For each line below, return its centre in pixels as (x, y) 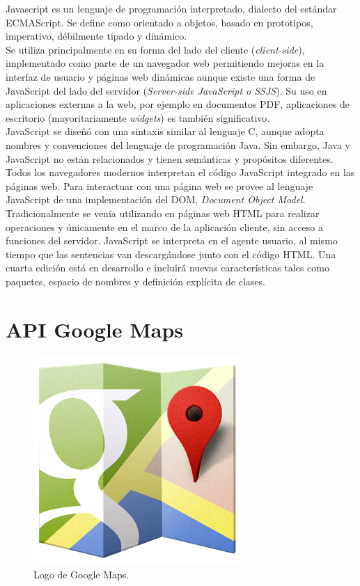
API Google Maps (95, 329)
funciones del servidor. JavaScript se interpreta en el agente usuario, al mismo (172, 240)
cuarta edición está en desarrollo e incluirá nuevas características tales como (167, 268)
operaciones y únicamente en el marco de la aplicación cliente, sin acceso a (165, 227)
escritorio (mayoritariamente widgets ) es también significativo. (138, 117)
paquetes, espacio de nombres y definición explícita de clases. (135, 281)
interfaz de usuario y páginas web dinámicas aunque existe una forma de (161, 76)
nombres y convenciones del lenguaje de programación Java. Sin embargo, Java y (178, 144)
